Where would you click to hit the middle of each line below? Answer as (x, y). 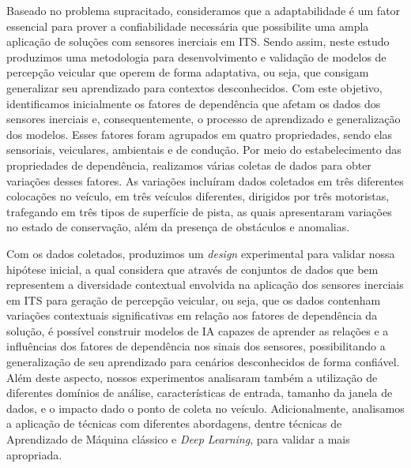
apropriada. (34, 454)
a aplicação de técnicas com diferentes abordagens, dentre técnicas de (174, 423)
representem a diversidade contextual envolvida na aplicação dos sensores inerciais (205, 285)
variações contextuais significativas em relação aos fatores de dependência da (192, 315)
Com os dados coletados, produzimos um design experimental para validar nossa (201, 253)
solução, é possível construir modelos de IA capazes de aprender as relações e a (198, 330)
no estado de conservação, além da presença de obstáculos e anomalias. (178, 227)
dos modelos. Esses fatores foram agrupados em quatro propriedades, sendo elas (200, 134)
